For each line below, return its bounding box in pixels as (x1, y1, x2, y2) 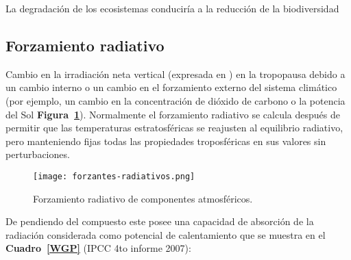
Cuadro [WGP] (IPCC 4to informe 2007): (5, 241, 191, 255)
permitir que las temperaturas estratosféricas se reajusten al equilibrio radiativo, (5, 120, 343, 135)
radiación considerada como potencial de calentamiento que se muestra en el (5, 227, 326, 242)
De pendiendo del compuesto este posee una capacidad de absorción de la (5, 214, 314, 229)
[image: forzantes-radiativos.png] (33, 171, 195, 181)
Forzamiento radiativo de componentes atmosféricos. (33, 191, 253, 205)
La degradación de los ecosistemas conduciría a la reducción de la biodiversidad (5, 1, 339, 15)
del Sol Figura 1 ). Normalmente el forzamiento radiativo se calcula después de (5, 107, 340, 121)
